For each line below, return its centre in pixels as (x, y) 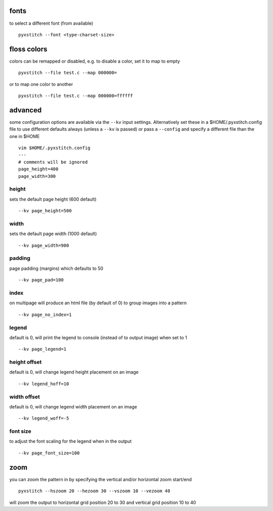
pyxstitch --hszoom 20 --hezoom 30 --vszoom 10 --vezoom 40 (94, 491)
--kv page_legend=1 (42, 349)
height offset (26, 362)
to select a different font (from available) (51, 23)
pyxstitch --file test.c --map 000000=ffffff (76, 96)
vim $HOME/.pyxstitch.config (54, 148)
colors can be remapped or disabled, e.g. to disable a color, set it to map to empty (95, 61)
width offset (25, 397)
